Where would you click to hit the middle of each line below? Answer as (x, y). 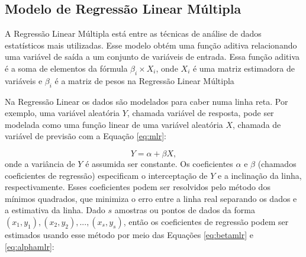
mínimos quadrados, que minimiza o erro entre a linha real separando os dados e (151, 198)
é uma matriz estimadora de (244, 68)
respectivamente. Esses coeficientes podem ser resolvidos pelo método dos (138, 187)
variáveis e (24, 80)
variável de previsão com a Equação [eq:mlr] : (86, 136)
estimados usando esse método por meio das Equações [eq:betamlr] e (129, 234)
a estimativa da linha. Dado (55, 210)
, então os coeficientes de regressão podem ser (206, 221)
